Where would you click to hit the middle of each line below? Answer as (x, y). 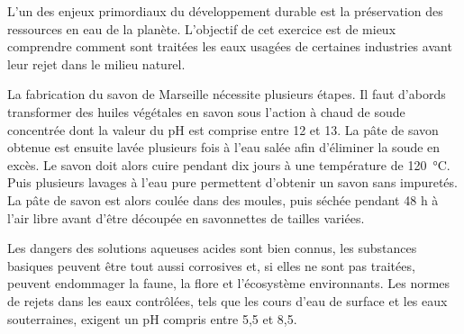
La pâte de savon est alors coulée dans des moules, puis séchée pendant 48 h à (223, 199)
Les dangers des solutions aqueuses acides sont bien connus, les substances (212, 248)
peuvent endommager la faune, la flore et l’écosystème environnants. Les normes (229, 283)
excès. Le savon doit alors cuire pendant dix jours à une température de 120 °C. (229, 164)
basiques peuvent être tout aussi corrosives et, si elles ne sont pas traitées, (211, 265)
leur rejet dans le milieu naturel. (96, 63)
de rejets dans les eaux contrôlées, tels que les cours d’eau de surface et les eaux (227, 300)
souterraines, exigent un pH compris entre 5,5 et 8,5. (152, 318)
